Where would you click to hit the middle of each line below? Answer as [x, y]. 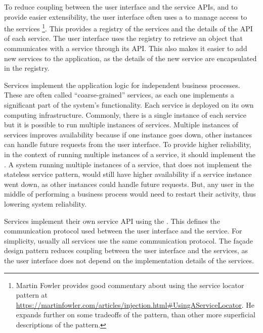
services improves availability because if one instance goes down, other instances [128, 134]
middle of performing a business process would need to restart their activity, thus [130, 194]
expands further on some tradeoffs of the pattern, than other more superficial [136, 315]
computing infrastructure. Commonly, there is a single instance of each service [125, 114]
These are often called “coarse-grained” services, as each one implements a [119, 95]
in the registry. [27, 68]
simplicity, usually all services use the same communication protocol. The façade [129, 240]
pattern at [32, 295]
